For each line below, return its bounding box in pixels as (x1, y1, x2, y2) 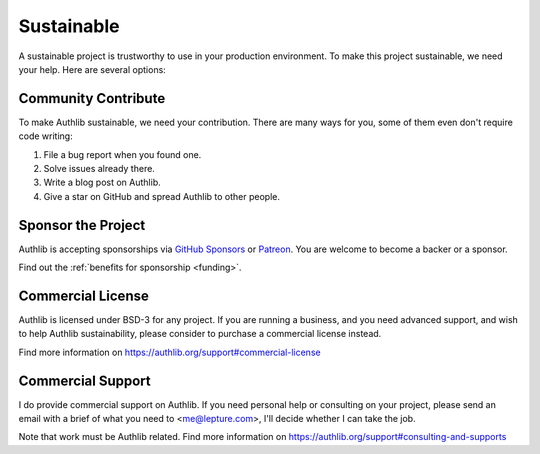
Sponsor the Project (18, 216, 146, 234)
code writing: (18, 130, 74, 142)
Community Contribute (18, 90, 166, 107)
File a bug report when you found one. (43, 148, 202, 160)
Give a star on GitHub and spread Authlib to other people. (43, 190, 280, 202)
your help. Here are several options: (18, 63, 167, 75)
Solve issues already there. (43, 163, 155, 175)
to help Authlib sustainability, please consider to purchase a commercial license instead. (18, 328, 382, 340)
